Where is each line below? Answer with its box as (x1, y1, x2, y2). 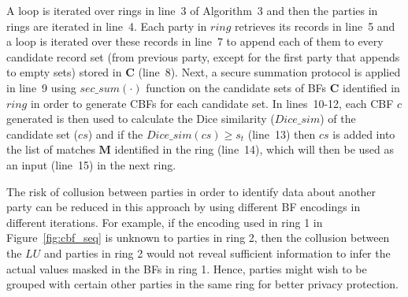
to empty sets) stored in (6, 64, 122, 80)
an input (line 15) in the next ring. (6, 156, 176, 173)
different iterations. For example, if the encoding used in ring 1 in (6, 213, 323, 230)
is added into (332, 125, 395, 142)
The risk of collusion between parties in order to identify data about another (6, 183, 376, 199)
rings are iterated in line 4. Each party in (6, 17, 207, 34)
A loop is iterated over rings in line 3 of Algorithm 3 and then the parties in (6, 2, 378, 18)
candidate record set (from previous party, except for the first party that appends (6, 48, 400, 65)
